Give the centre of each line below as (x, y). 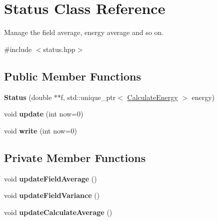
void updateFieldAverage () (50, 178)
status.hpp (59, 49)
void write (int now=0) (41, 130)
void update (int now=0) (44, 114)
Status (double (28, 97)
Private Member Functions (75, 157)
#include (18, 49)
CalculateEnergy (152, 97)
